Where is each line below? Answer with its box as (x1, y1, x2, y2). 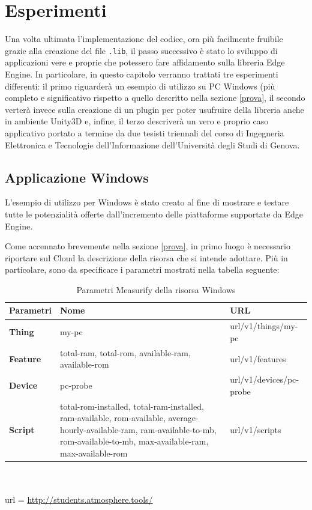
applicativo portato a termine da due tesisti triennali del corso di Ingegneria (5, 126, 284, 139)
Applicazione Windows (5, 168, 149, 186)
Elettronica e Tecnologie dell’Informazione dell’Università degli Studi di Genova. (5, 138, 300, 151)
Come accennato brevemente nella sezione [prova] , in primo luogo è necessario (5, 240, 290, 252)
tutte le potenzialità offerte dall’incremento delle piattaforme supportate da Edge (5, 207, 304, 220)
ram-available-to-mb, (140, 423, 217, 436)
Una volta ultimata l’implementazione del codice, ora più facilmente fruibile (5, 32, 283, 45)
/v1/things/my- (240, 320, 298, 332)
